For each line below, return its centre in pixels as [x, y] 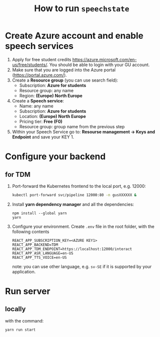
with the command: [24, 320]
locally [15, 309]
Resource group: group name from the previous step [72, 126]
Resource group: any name [46, 90]
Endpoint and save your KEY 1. [43, 137]
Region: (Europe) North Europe [51, 96]
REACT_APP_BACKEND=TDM [35, 245]
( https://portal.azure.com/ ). [39, 75]
